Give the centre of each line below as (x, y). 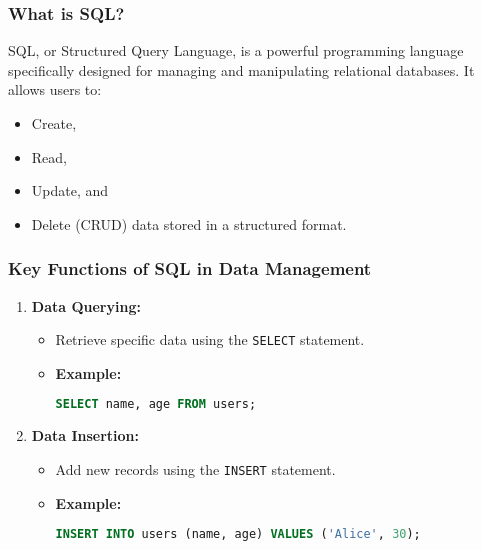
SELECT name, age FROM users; (156, 404)
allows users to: (55, 89)
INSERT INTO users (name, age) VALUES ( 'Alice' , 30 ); (238, 534)
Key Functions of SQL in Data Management (190, 268)
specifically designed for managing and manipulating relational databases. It (241, 69)
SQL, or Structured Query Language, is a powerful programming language (236, 50)
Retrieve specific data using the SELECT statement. (210, 339)
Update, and (70, 190)
